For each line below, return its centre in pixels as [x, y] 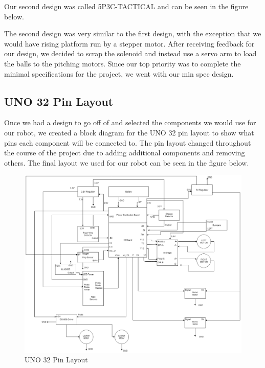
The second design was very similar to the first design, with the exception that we [133, 33]
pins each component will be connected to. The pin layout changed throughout [128, 142]
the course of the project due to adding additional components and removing [125, 153]
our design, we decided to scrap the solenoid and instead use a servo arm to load [130, 53]
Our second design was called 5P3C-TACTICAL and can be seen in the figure [126, 6]
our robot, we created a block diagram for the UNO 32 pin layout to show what [129, 132]
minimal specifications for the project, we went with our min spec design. [119, 73]
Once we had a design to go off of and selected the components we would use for [130, 122]
